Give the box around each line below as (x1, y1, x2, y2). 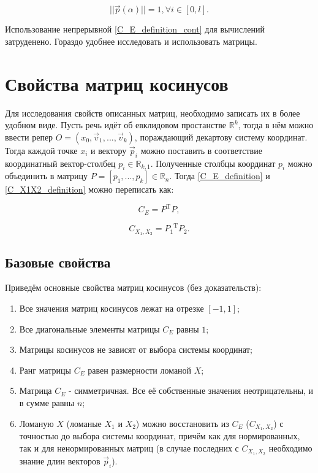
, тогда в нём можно (238, 118, 314, 131)
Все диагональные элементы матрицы (19, 322, 160, 335)
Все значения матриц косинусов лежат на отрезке (19, 302, 204, 315)
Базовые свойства (5, 252, 111, 271)
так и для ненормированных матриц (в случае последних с (19, 442, 239, 455)
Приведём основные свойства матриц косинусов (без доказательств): (5, 281, 262, 294)
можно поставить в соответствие (140, 144, 262, 156)
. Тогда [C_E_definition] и (169, 169, 270, 182)
